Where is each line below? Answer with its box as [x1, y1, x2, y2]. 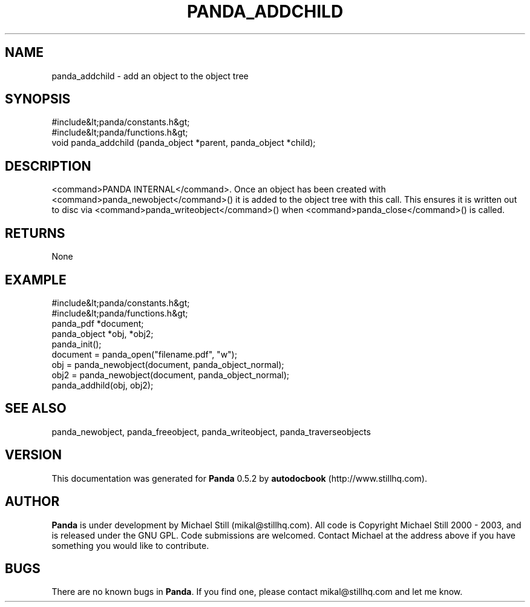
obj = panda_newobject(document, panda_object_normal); [51, 359, 284, 370]
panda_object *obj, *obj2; [51, 328, 154, 339]
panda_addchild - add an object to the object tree [51, 70, 249, 81]
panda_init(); [51, 338, 102, 349]
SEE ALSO [5, 401, 67, 416]
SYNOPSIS [5, 91, 71, 107]
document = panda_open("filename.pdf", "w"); [51, 349, 237, 359]
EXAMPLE [5, 272, 67, 287]
